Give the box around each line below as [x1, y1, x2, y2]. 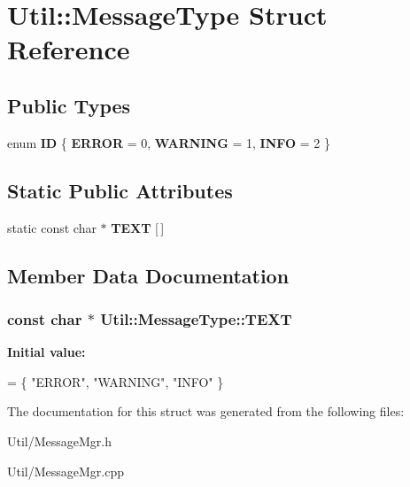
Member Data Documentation [7, 261, 290, 289]
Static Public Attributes [7, 176, 233, 204]
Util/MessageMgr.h [7, 431, 112, 450]
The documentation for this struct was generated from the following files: [7, 402, 405, 421]
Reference [7, 31, 130, 67]
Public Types [7, 91, 131, 119]
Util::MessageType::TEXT [100, 307, 292, 329]
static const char [7, 218, 97, 236]
